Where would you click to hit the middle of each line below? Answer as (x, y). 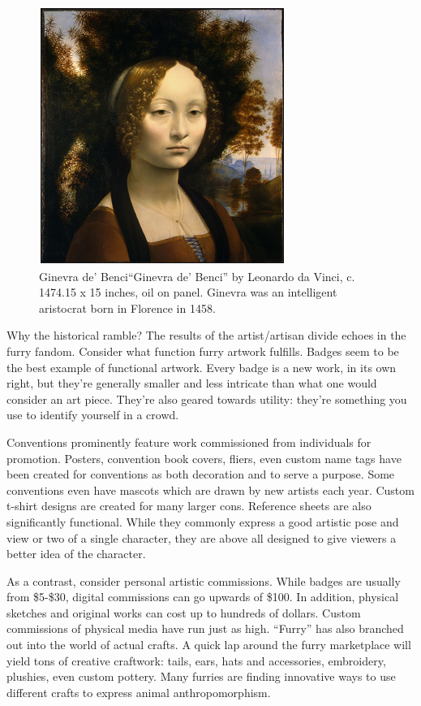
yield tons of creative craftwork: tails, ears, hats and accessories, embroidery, (196, 660)
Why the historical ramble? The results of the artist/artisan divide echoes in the (206, 335)
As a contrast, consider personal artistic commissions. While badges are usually (204, 580)
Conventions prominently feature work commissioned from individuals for (189, 442)
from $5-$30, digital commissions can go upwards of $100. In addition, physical (203, 597)
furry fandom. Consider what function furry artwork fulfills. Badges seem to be (203, 351)
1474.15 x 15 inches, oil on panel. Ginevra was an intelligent (188, 292)
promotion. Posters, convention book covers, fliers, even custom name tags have (204, 458)
